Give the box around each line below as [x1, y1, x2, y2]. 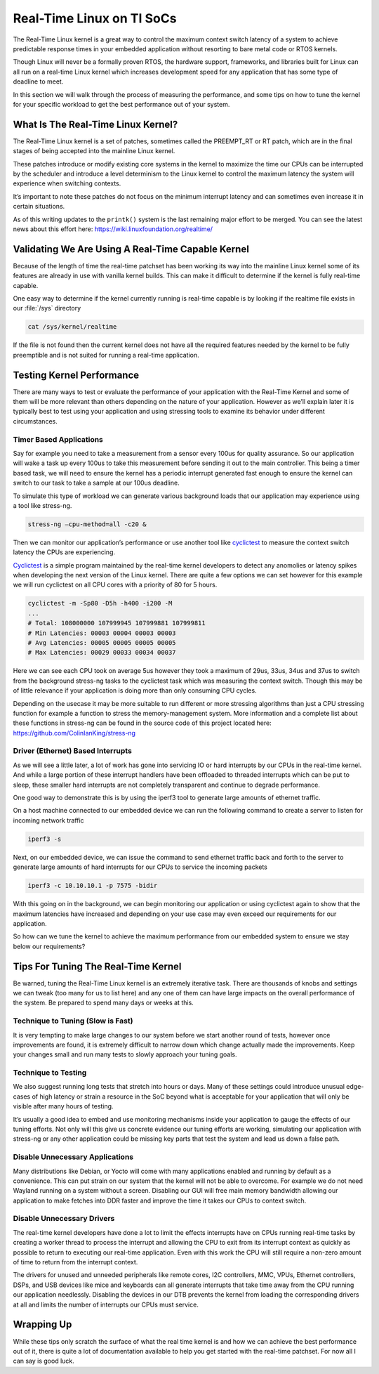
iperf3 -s [27, 835, 62, 843]
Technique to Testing [13, 1068, 87, 1078]
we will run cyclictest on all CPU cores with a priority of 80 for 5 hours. [13, 580, 218, 589]
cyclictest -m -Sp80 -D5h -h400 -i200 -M [27, 599, 173, 608]
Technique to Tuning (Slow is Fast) [13, 1016, 133, 1026]
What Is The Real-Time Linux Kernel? [13, 118, 178, 130]
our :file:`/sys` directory [13, 304, 81, 313]
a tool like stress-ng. [13, 501, 72, 509]
